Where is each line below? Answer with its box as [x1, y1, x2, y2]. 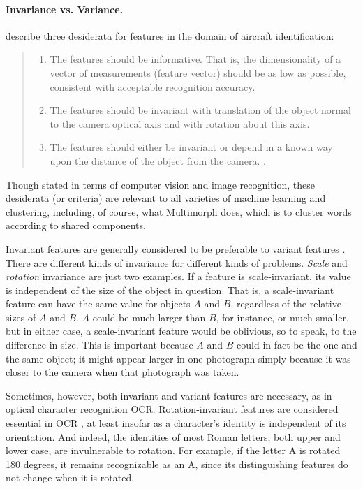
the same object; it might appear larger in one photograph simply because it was [6, 351, 351, 365]
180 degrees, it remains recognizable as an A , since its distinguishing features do [6, 456, 348, 471]
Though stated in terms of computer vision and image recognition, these [6, 177, 315, 191]
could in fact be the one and [237, 337, 357, 352]
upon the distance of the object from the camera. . [50, 153, 266, 168]
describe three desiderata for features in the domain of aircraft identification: [6, 28, 334, 43]
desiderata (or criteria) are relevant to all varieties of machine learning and [6, 191, 326, 205]
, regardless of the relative [230, 296, 341, 311]
